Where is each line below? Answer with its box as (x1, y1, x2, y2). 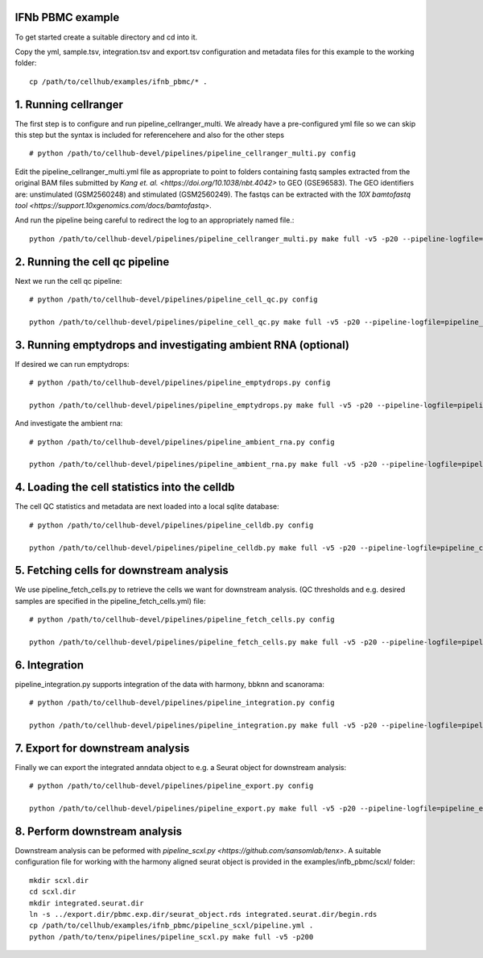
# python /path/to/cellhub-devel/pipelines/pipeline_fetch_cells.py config (29, 615, 335, 624)
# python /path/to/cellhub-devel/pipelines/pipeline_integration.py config (29, 698, 335, 707)
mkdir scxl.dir (29, 876, 89, 885)
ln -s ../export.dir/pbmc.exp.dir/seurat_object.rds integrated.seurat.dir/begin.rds (29, 910, 378, 918)
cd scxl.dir (29, 887, 76, 897)
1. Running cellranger (14, 98, 124, 111)
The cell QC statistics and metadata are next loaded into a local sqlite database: (14, 502, 279, 511)
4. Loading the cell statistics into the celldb (14, 481, 235, 494)
